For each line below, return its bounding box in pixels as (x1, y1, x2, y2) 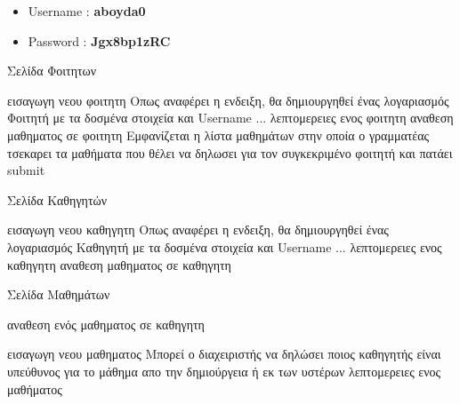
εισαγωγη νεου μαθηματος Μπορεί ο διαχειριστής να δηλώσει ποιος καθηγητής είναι (7, 345, 441, 363)
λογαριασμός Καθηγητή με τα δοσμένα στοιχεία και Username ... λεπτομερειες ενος (7, 237, 442, 256)
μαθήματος (7, 379, 62, 398)
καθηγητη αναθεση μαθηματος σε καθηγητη (7, 255, 231, 273)
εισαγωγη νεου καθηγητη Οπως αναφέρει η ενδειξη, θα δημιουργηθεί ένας (7, 220, 389, 239)
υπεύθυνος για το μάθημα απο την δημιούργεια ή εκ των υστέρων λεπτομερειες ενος (7, 361, 441, 380)
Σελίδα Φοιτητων (7, 61, 97, 80)
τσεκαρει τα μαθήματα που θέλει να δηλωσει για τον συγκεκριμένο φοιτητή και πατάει (7, 143, 453, 162)
